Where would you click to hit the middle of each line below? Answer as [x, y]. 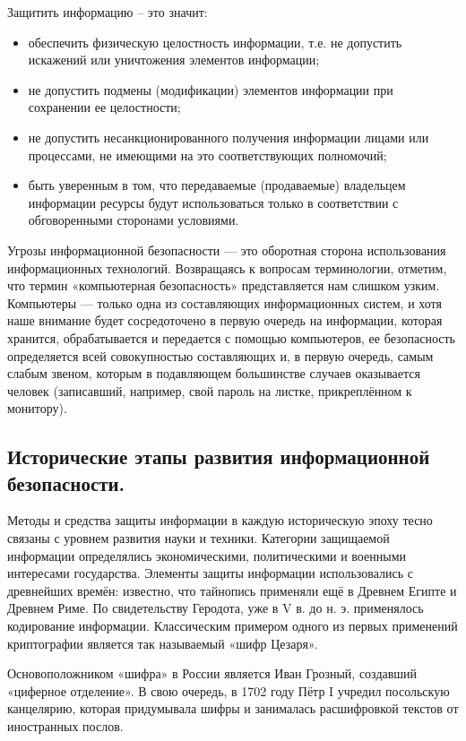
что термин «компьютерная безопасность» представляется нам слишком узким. [224, 285]
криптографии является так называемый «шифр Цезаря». [163, 643]
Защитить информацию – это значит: [108, 12]
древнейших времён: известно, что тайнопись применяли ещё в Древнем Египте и [232, 590]
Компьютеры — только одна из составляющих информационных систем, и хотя [224, 302]
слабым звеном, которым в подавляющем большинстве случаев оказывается [214, 373]
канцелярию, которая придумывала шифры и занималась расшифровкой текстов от [233, 708]
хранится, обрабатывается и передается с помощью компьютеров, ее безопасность [231, 337]
